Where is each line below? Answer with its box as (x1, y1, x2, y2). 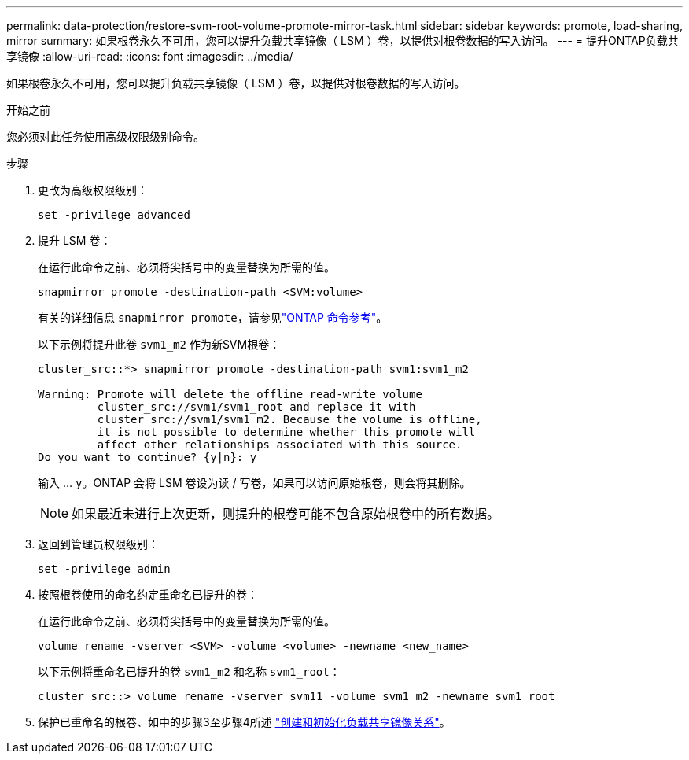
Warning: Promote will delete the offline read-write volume (38, 388, 422, 400)
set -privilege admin (38, 563, 171, 575)
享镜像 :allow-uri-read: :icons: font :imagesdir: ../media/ (6, 50, 293, 63)
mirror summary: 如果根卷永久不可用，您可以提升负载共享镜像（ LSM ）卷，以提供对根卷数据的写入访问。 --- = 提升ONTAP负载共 (6, 34, 679, 47)
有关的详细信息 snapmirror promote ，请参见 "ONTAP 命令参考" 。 (38, 311, 388, 324)
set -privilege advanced (38, 208, 190, 221)
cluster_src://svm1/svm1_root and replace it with (97, 400, 416, 413)
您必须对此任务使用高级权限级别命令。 (6, 130, 204, 143)
